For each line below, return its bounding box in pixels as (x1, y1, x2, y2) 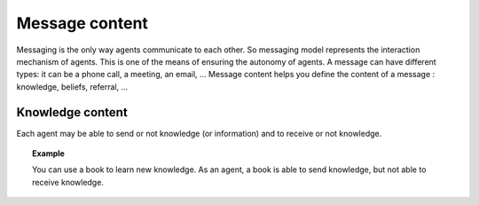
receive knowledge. (32, 177, 104, 187)
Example (32, 148, 66, 159)
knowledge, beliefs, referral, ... (16, 81, 129, 92)
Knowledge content (16, 105, 128, 120)
